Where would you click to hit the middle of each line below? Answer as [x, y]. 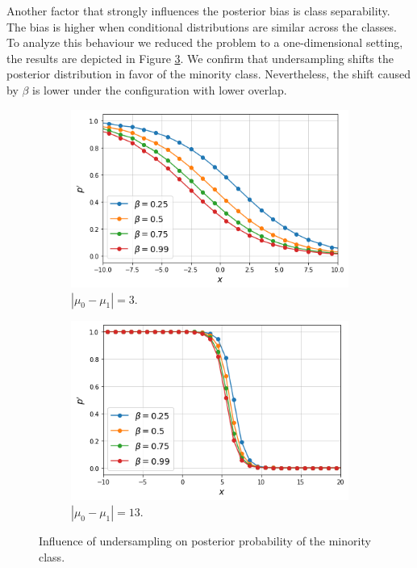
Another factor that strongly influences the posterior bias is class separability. [198, 11]
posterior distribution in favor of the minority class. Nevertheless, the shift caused [208, 74]
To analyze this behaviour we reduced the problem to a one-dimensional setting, [205, 42]
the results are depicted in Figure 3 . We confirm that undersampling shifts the [200, 58]
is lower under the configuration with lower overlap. [160, 89]
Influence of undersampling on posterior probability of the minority [205, 540]
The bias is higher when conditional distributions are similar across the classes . [202, 26]
